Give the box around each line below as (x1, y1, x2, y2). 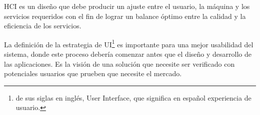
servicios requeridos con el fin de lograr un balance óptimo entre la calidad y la (4, 10, 246, 21)
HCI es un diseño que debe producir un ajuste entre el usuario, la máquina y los (4, 1, 250, 11)
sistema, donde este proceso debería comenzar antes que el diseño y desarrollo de (4, 49, 251, 59)
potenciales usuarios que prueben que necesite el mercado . (4, 68, 182, 79)
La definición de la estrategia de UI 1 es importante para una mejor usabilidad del (4, 37, 253, 49)
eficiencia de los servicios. (4, 20, 81, 31)
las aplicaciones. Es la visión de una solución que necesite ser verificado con (4, 58, 235, 69)
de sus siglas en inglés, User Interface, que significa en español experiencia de (15, 92, 251, 103)
